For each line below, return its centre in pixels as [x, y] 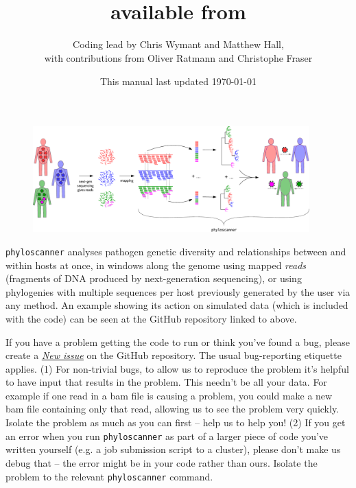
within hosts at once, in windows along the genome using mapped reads [156, 265]
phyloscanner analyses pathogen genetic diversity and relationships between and [176, 251]
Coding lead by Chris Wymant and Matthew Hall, [178, 44]
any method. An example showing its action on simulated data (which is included [177, 305]
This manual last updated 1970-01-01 [178, 81]
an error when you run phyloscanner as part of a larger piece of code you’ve [167, 435]
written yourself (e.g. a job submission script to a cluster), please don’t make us [173, 449]
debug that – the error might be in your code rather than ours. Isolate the [162, 462]
